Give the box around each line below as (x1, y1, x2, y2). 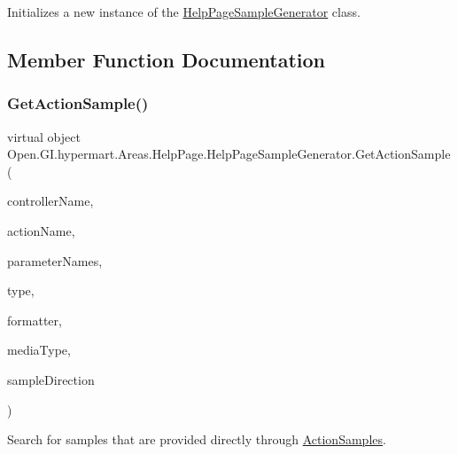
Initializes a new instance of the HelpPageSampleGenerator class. (7, 3, 361, 20)
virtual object (7, 127, 81, 145)
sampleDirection (7, 370, 95, 388)
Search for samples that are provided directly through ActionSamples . (7, 430, 386, 449)
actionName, (7, 221, 75, 239)
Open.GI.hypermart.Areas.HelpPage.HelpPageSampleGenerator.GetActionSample (7, 145, 451, 163)
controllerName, (7, 192, 94, 210)
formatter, (7, 310, 62, 329)
